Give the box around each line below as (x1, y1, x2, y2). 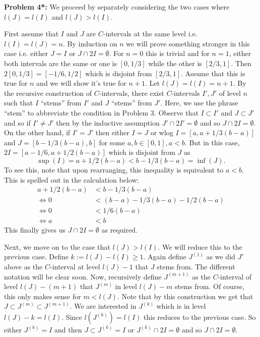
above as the (4, 261, 43, 271)
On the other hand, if (4, 127, 71, 138)
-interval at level (49, 261, 100, 271)
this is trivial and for (145, 48, 210, 59)
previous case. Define (4, 251, 69, 262)
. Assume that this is (180, 68, 245, 78)
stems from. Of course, (175, 281, 245, 292)
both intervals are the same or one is (4, 58, 117, 68)
